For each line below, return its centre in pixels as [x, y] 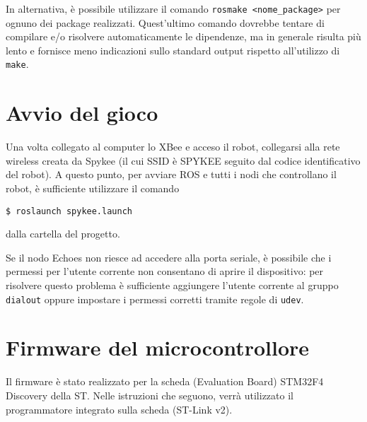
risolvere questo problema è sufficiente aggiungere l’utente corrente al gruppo [172, 285]
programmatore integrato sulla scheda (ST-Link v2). [119, 409]
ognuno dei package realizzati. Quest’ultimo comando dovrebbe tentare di [165, 22]
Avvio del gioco [82, 113]
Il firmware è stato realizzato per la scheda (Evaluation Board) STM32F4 [165, 381]
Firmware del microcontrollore [158, 347]
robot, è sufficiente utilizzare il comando [93, 188]
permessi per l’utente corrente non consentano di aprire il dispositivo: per [165, 271]
